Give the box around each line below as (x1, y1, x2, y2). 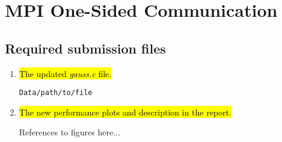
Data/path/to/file (19, 88, 93, 97)
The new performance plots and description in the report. (19, 105, 231, 118)
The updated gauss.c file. (19, 67, 112, 79)
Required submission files (5, 39, 166, 57)
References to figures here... (19, 126, 120, 138)
